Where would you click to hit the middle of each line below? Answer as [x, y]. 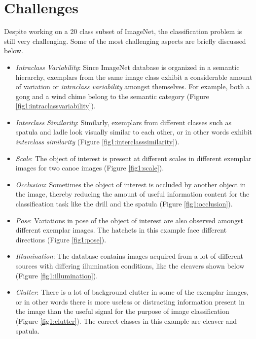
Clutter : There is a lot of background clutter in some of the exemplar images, [132, 292]
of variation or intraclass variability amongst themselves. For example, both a [133, 86]
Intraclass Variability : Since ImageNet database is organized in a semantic [128, 67]
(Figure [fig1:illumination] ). [57, 275]
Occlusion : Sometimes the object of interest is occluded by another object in [131, 184]
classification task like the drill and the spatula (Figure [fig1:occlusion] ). [124, 204]
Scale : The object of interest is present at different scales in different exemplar [133, 158]
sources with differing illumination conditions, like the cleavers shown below [130, 266]
